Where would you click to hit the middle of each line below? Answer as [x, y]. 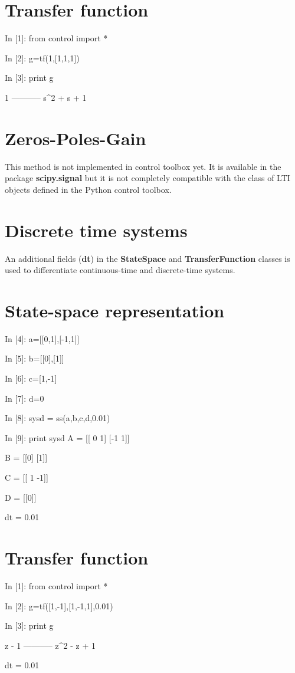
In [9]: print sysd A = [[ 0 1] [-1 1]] [67, 437]
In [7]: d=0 [24, 398]
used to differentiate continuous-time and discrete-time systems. [120, 270]
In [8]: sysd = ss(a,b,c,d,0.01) [58, 418]
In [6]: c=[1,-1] [31, 378]
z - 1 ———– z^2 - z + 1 [50, 645]
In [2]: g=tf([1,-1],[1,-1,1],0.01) [59, 605]
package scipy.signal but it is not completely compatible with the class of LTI [147, 178]
